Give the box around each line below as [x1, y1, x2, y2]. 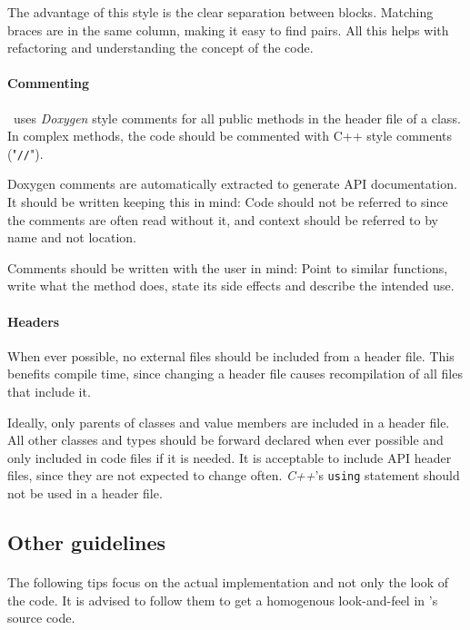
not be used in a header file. [7, 484, 163, 502]
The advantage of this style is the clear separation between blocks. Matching [7, 3, 434, 21]
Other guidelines [7, 527, 166, 556]
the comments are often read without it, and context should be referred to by [7, 210, 439, 229]
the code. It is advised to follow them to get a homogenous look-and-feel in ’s [7, 590, 438, 609]
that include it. [7, 381, 91, 400]
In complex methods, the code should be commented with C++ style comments [7, 126, 453, 145]
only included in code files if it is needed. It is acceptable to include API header [7, 448, 452, 467]
